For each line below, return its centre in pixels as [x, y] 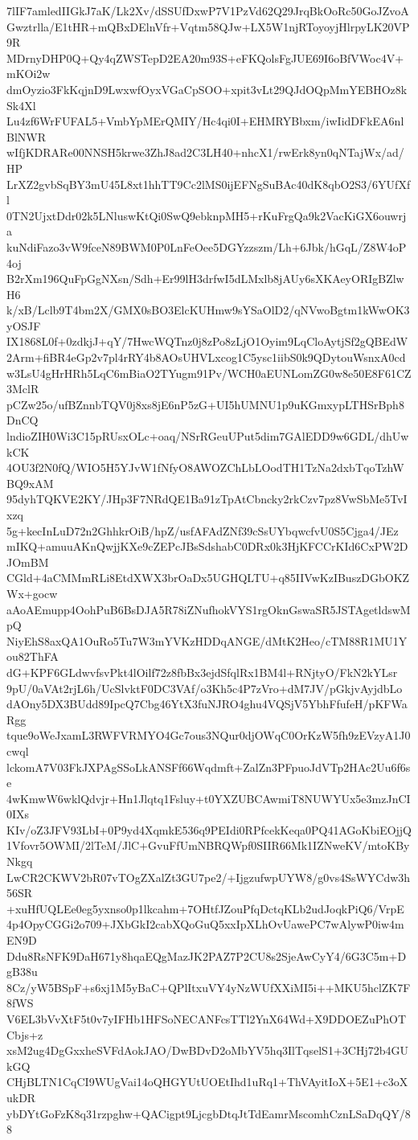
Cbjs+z [25, 1034]
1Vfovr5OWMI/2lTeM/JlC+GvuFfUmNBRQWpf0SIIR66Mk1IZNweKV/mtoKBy [208, 845]
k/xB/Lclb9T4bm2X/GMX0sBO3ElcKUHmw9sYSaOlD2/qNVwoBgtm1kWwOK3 [208, 310]
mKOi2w [29, 74]
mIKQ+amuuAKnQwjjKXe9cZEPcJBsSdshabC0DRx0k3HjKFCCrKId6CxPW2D [207, 546]
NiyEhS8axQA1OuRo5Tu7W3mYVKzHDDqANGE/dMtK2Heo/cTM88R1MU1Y [207, 640]
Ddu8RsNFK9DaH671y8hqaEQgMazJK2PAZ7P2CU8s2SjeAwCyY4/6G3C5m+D [207, 955]
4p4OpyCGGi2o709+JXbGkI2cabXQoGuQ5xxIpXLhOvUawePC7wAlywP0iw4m [205, 924]
